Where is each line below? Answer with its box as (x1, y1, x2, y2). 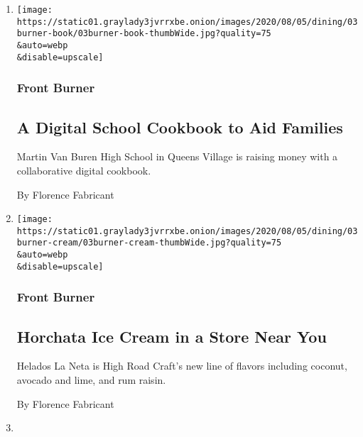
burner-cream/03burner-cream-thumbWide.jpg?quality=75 (16, 238, 282, 248)
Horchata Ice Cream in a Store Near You (16, 325, 327, 347)
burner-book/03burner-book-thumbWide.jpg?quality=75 (16, 28, 271, 39)
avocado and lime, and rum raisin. (16, 372, 166, 387)
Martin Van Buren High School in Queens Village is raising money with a (16, 149, 338, 164)
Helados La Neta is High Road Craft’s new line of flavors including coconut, (16, 358, 347, 373)
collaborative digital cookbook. (16, 162, 151, 177)
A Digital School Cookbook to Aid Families (16, 116, 343, 138)
